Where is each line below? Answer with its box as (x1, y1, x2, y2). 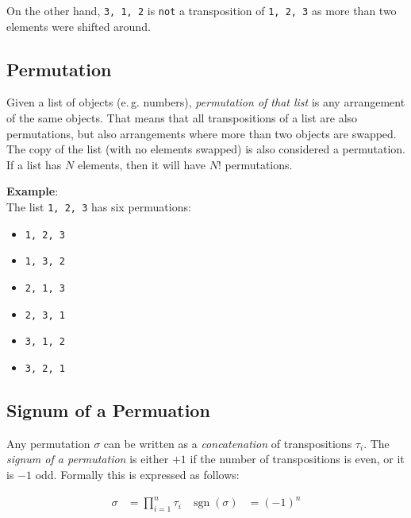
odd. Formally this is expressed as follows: (35, 466, 240, 482)
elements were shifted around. (6, 17, 151, 34)
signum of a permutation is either (6, 450, 169, 467)
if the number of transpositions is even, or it (190, 450, 405, 467)
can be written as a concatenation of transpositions (103, 435, 352, 451)
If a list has (6, 156, 62, 172)
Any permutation (6, 435, 90, 451)
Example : (6, 183, 59, 199)
